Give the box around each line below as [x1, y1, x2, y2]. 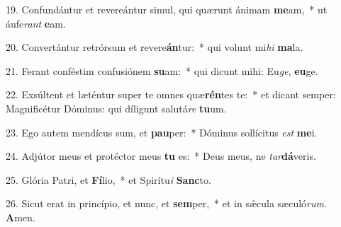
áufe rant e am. [6, 16, 66, 30]
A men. [6, 209, 35, 224]
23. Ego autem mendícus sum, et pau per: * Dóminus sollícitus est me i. [6, 124, 318, 139]
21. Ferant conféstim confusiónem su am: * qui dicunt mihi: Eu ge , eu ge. [6, 63, 318, 78]
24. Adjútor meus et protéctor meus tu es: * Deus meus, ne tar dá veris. [6, 149, 316, 163]
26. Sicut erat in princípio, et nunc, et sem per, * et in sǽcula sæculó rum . [6, 196, 327, 211]
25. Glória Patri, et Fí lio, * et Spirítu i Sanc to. [6, 172, 211, 187]
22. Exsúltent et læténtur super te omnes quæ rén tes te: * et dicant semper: [6, 87, 336, 102]
